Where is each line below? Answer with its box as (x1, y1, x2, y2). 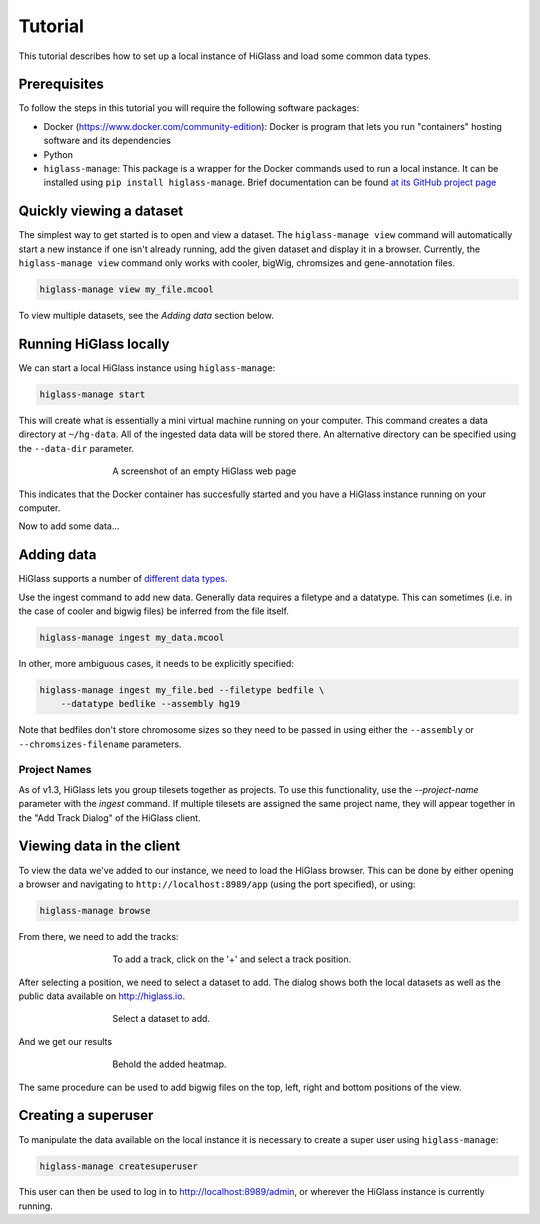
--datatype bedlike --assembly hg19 (60, 698, 240, 710)
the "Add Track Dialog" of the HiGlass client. (18, 811, 201, 824)
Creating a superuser (18, 1107, 154, 1124)
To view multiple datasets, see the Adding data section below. (18, 310, 274, 322)
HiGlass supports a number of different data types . (18, 573, 229, 585)
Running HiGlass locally (18, 335, 170, 352)
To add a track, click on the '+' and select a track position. (112, 953, 352, 965)
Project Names (18, 763, 92, 777)
